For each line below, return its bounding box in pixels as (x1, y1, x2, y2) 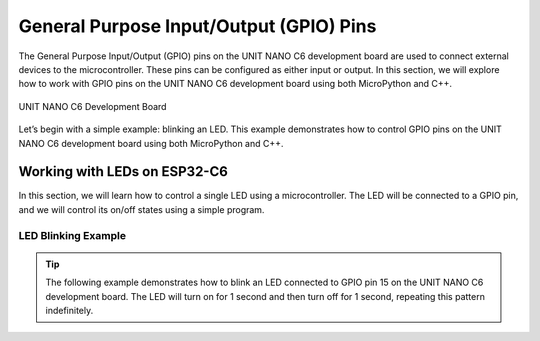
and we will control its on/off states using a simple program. (18, 203, 265, 215)
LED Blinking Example (18, 228, 127, 242)
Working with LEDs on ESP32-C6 (18, 163, 229, 180)
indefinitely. (45, 304, 94, 316)
